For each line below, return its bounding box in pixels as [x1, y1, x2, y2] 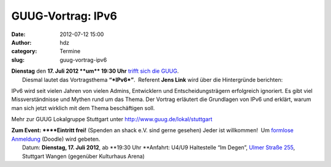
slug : [11, 56, 25, 64]
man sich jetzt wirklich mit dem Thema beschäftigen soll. [11, 104, 155, 111]
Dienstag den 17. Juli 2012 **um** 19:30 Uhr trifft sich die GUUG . [11, 67, 179, 75]
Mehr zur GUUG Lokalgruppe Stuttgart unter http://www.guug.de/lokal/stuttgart [11, 116, 213, 123]
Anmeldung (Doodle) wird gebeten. [11, 135, 101, 143]
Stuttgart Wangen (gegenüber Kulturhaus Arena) [22, 152, 145, 160]
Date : [11, 31, 26, 38]
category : [11, 48, 37, 55]
